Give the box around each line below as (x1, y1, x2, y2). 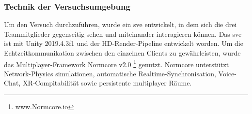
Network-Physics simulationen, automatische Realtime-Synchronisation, (4, 68, 216, 78)
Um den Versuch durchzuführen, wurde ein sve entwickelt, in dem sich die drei (4, 19, 237, 29)
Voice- (218, 68, 236, 78)
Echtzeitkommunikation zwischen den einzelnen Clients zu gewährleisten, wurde (4, 48, 241, 57)
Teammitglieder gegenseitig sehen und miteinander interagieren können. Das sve (4, 28, 242, 39)
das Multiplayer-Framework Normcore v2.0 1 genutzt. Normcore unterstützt (4, 57, 229, 69)
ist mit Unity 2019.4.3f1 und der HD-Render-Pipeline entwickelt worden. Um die (4, 38, 243, 48)
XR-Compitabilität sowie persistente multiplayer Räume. (22, 78, 192, 88)
